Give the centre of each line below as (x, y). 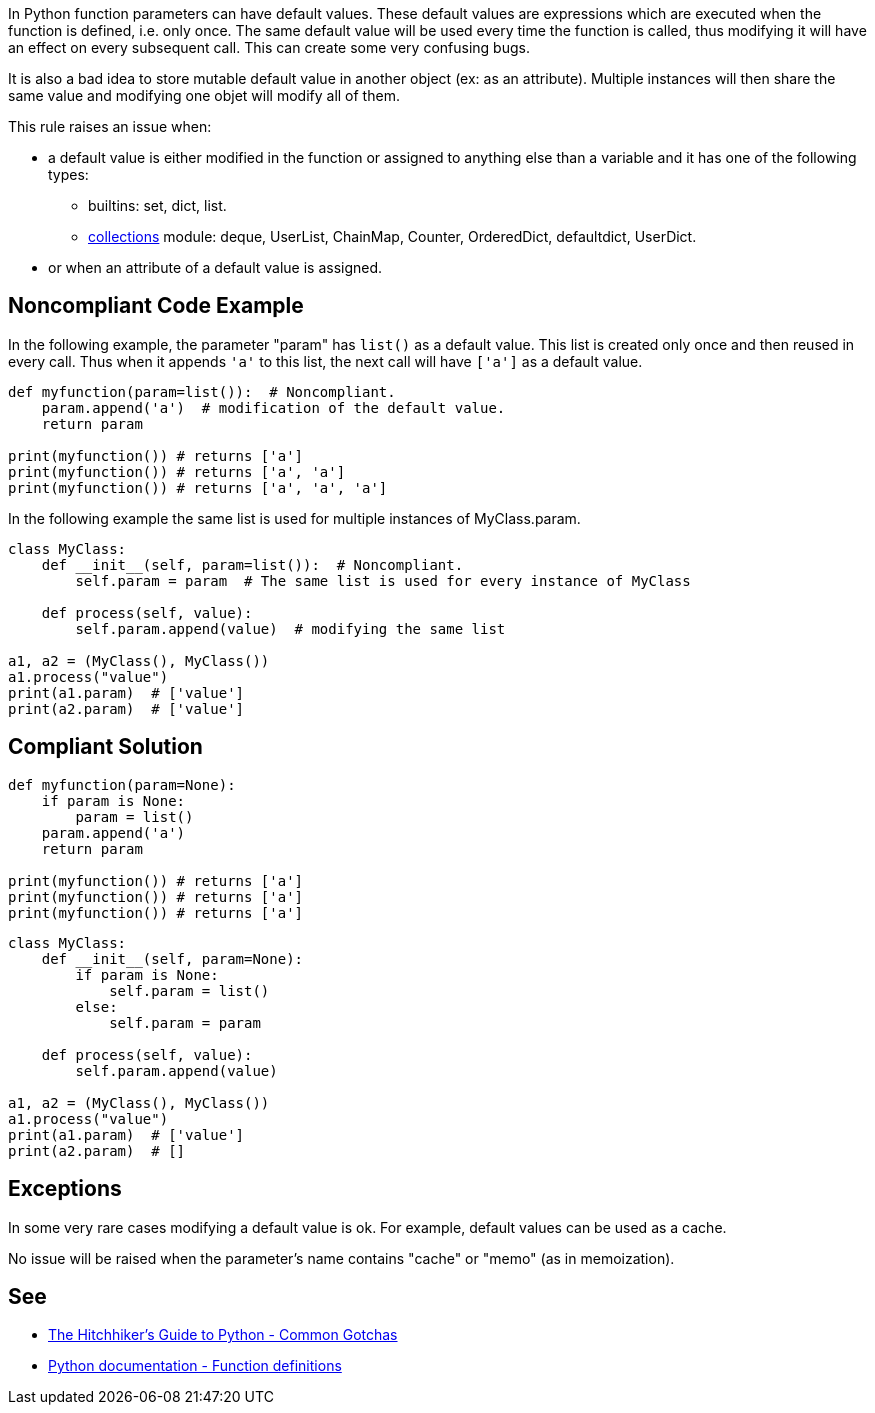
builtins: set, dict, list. (157, 205)
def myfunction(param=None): (122, 784)
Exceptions (65, 1189)
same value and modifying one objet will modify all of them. (204, 95)
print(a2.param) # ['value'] (126, 708)
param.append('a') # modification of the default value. (273, 407)
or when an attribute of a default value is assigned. (215, 267)
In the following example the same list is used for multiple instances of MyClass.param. (294, 518)
